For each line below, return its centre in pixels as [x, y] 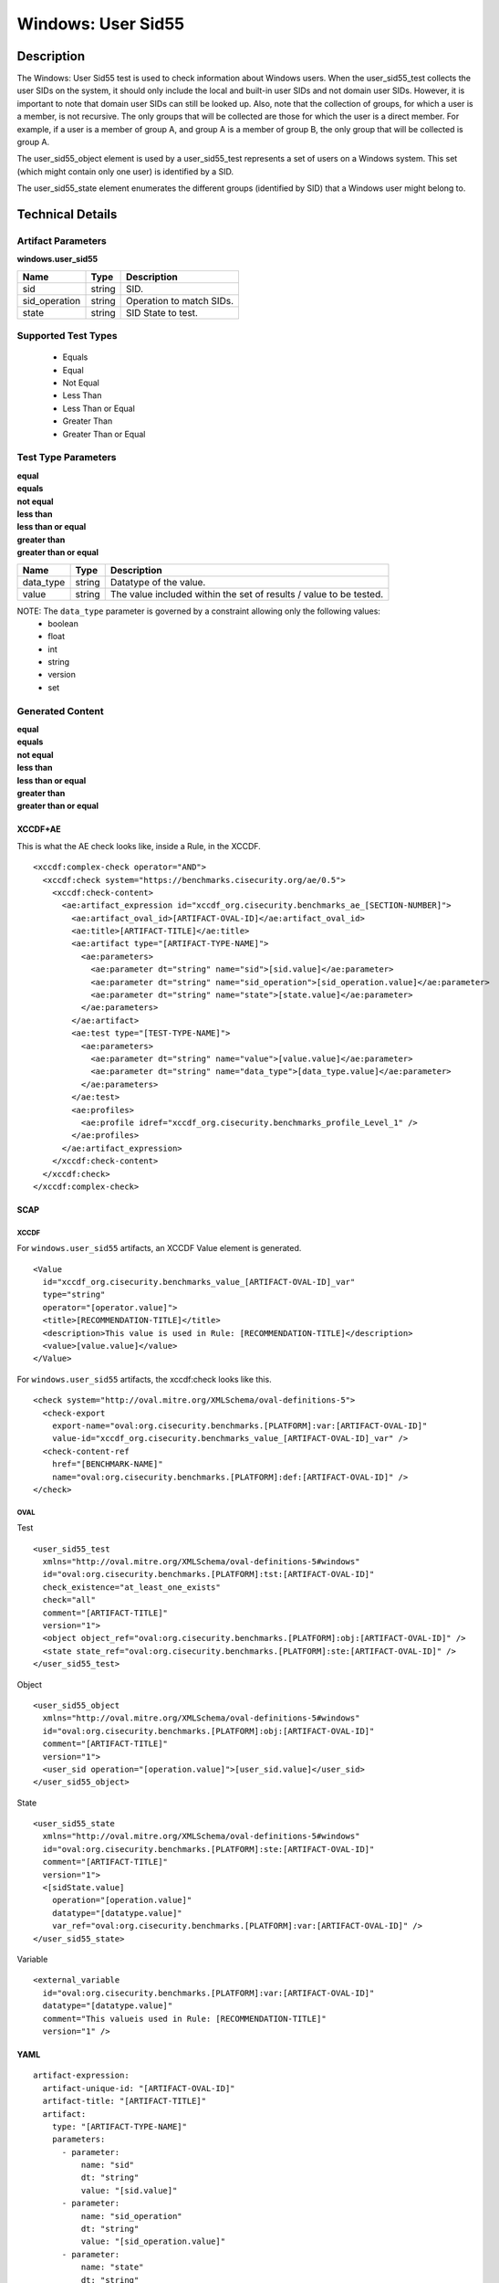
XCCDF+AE [39, 829]
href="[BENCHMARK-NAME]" [107, 1464]
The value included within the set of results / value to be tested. [247, 594]
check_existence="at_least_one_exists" [131, 1587]
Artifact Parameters [62, 240]
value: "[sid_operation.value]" [153, 2241]
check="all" [69, 1600]
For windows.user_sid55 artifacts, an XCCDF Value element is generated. [159, 1248]
